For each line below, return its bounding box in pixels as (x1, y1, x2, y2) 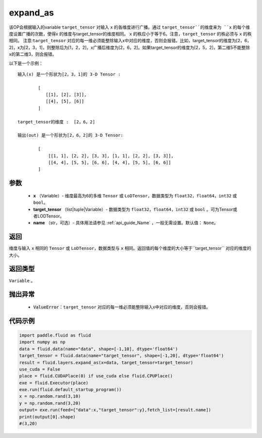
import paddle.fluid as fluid (19, 332, 91, 338)
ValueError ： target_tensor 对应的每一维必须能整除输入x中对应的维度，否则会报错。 (33, 304, 211, 310)
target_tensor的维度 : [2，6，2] (17, 119, 96, 125)
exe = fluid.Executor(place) (19, 380, 89, 386)
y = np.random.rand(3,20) (19, 400, 81, 406)
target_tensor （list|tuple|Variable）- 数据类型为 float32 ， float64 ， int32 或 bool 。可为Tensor (33, 206, 233, 212)
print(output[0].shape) (19, 414, 76, 420)
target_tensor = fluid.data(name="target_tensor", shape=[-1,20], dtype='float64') (19, 353, 224, 358)
